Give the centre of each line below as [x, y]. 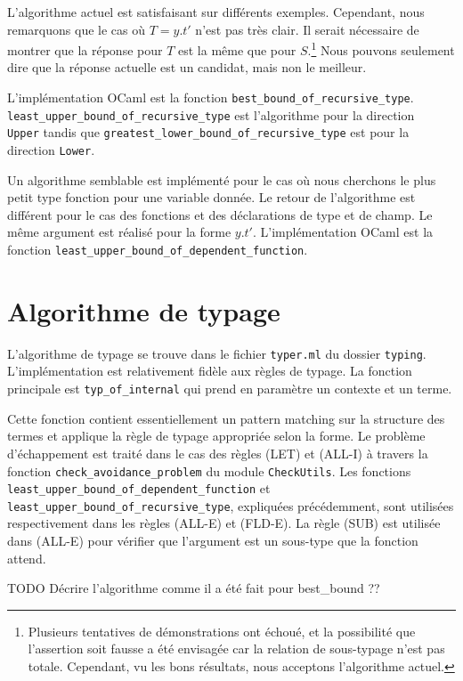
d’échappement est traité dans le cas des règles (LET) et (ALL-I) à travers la [218, 453]
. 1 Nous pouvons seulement [381, 49]
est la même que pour [237, 49]
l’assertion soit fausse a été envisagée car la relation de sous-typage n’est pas [236, 649]
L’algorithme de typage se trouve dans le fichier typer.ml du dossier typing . [217, 353]
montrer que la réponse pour [85, 49]
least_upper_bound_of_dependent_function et [139, 488]
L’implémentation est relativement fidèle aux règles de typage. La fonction [210, 371]
